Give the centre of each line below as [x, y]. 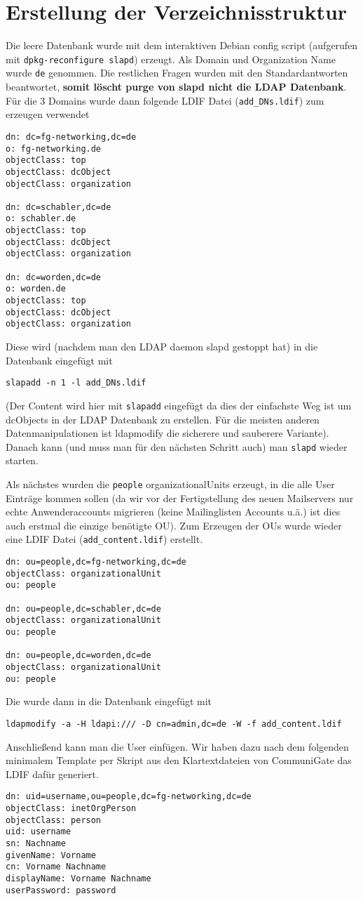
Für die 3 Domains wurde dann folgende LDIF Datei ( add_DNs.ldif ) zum [165, 100]
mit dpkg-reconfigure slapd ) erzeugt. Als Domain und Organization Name [171, 59]
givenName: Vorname [51, 855]
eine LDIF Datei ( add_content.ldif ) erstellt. [104, 539]
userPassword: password [61, 890]
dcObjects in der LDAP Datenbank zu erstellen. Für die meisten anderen [163, 419]
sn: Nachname [36, 843]
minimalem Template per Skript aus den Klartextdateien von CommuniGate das [179, 760]
